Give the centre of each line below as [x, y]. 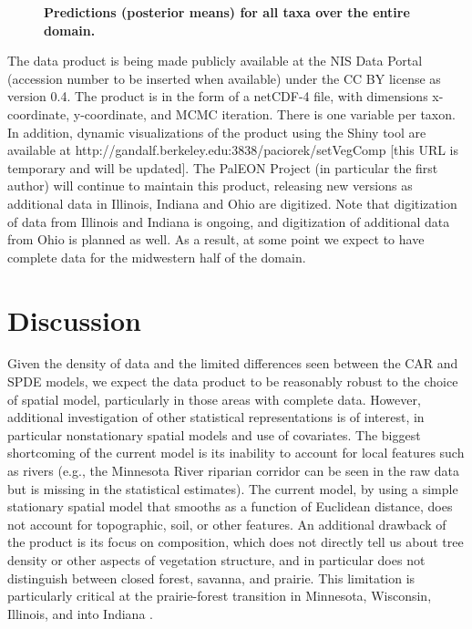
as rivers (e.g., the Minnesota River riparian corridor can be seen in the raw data [233, 470]
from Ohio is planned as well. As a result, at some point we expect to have [216, 239]
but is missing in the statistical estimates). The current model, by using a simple [233, 488]
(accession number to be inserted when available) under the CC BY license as [224, 78]
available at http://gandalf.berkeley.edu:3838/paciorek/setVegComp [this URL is [233, 150]
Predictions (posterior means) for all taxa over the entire [227, 12]
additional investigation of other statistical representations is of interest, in [216, 417]
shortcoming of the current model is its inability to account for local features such [236, 453]
